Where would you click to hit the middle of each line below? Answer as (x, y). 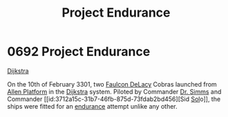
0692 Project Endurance (79, 52)
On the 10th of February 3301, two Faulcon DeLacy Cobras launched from (112, 84)
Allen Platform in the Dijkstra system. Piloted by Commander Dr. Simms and (114, 91)
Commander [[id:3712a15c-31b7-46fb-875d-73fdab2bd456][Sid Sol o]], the (114, 99)
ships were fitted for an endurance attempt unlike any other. (92, 106)
